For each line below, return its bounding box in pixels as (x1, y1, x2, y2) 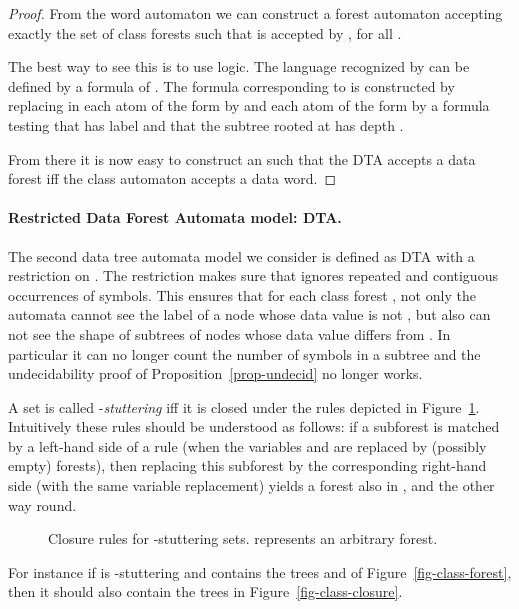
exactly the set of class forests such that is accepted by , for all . (8, 22, 402, 43)
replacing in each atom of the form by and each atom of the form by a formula (8, 95, 490, 116)
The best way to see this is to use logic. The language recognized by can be (8, 56, 470, 77)
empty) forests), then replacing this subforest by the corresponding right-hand (8, 455, 487, 476)
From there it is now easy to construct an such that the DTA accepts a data (8, 148, 476, 169)
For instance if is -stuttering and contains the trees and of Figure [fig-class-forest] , (8, 561, 512, 582)
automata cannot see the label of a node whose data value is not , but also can (8, 304, 491, 325)
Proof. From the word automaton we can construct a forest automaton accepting (8, 3, 503, 23)
